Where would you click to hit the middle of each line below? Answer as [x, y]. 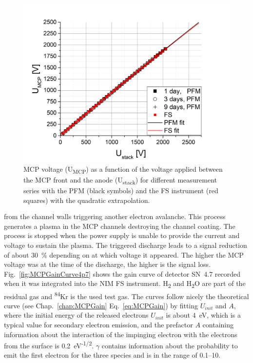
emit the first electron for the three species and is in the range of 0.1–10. [112, 355]
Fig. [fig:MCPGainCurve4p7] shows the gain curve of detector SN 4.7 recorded [122, 273]
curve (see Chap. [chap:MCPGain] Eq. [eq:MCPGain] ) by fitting [101, 305]
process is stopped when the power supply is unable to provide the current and [122, 235]
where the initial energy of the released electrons [76, 315]
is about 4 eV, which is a [203, 315]
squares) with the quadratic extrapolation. [87, 200]
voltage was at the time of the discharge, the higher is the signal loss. [107, 264]
